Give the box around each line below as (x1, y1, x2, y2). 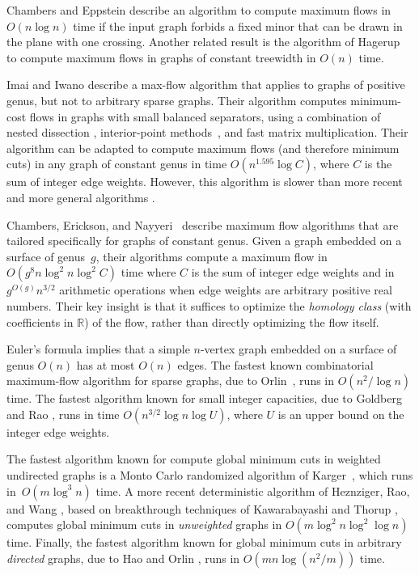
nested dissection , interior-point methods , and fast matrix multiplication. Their (6, 124, 408, 141)
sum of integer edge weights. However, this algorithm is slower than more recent (6, 173, 403, 190)
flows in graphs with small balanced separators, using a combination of (29, 108, 381, 125)
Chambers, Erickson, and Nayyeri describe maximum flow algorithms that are (6, 216, 399, 233)
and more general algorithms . (6, 188, 155, 205)
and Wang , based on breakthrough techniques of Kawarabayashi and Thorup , (6, 500, 398, 517)
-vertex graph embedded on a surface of (200, 340, 397, 357)
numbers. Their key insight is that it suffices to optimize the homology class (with (6, 297, 412, 314)
